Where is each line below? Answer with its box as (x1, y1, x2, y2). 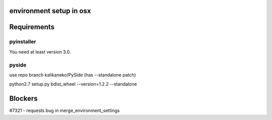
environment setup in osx (9, 7, 91, 15)
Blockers (9, 94, 38, 103)
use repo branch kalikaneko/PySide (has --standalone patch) (9, 72, 136, 78)
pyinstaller (9, 38, 36, 45)
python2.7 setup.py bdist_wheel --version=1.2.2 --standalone (9, 81, 137, 87)
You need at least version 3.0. (9, 48, 71, 55)
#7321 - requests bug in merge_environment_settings (9, 107, 120, 113)
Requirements (9, 23, 55, 31)
